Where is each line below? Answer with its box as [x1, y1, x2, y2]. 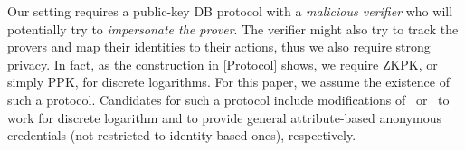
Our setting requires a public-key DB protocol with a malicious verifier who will [7, 2, 453, 20]
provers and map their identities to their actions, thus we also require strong [7, 37, 431, 56]
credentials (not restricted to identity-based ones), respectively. [7, 126, 356, 145]
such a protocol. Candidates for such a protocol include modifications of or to [7, 90, 450, 109]
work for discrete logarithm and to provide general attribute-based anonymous [7, 108, 442, 127]
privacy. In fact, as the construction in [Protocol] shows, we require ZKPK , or [7, 54, 438, 73]
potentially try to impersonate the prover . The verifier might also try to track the [7, 19, 459, 38]
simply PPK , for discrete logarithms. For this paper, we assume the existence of [7, 72, 450, 91]
